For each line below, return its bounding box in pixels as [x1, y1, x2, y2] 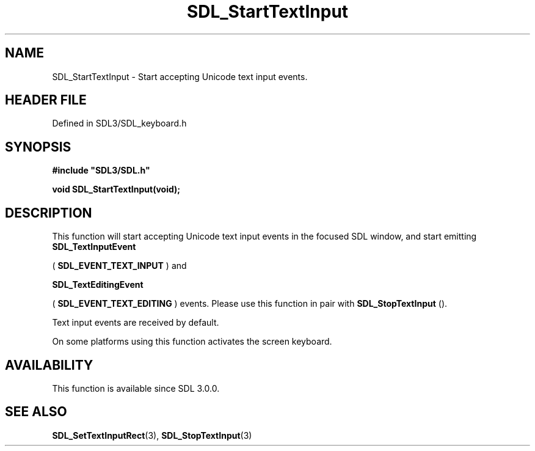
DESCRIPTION [5, 205, 92, 221]
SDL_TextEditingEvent [52, 279, 144, 290]
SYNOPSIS [5, 139, 71, 155]
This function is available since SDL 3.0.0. [52, 383, 220, 394]
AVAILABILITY [5, 357, 93, 373]
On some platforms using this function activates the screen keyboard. [52, 336, 332, 347]
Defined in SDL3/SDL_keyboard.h [52, 118, 187, 129]
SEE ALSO [5, 404, 67, 420]
